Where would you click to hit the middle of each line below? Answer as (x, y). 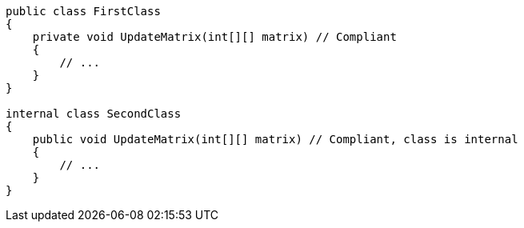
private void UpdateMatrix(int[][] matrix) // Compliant (214, 37)
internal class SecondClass (94, 114)
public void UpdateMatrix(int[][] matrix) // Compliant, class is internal (275, 139)
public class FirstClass (83, 11)
